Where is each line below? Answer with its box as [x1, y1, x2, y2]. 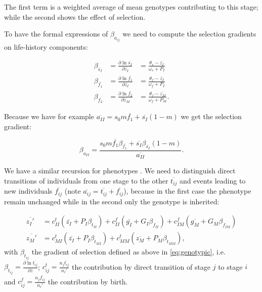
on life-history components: [4, 41, 88, 52]
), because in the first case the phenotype [123, 186, 251, 196]
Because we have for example [4, 111, 94, 122]
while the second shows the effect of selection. [4, 11, 146, 22]
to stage [218, 261, 243, 272]
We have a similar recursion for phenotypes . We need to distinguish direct [4, 165, 236, 176]
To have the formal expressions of [4, 28, 108, 39]
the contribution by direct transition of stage [71, 261, 211, 272]
